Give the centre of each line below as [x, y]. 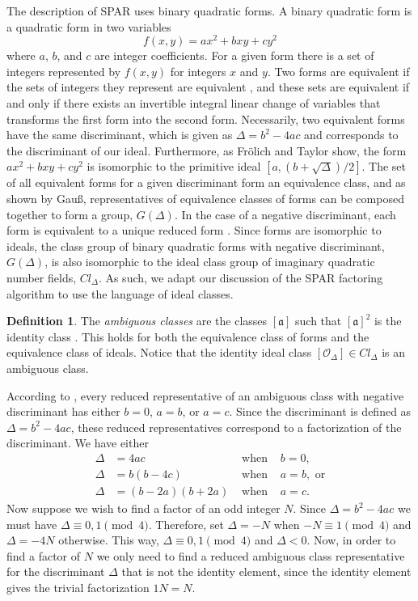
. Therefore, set [186, 524]
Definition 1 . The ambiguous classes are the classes [137, 321]
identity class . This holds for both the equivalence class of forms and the [188, 336]
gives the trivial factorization [78, 587]
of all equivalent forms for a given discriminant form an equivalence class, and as [206, 182]
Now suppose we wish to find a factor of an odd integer [144, 508]
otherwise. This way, [109, 540]
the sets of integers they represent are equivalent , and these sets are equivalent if [208, 87]
